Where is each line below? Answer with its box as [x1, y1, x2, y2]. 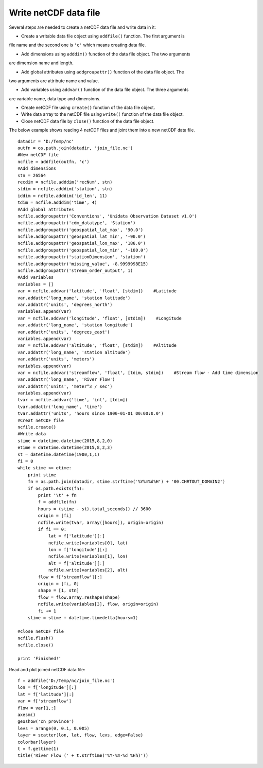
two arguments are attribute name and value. [9, 78, 99, 84]
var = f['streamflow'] [18, 698, 72, 704]
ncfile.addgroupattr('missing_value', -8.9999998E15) [18, 261, 148, 267]
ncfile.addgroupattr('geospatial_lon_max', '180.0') [18, 241, 146, 246]
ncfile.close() [18, 642, 54, 648]
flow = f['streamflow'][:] [38, 574, 103, 580]
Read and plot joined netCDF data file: [9, 666, 85, 672]
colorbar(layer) [18, 739, 56, 745]
